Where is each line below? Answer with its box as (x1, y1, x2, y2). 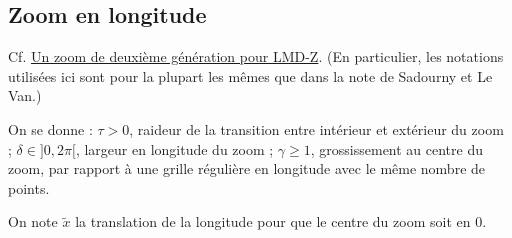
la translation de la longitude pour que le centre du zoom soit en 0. (75, 211, 487, 232)
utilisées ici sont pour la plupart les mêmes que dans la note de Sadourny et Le (8, 65, 493, 86)
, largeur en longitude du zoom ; (75, 138, 274, 159)
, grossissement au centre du (310, 138, 483, 159)
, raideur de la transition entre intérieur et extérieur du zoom (129, 118, 504, 139)
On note (8, 211, 58, 232)
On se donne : (8, 118, 93, 139)
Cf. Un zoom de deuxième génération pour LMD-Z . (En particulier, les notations (8, 46, 504, 67)
